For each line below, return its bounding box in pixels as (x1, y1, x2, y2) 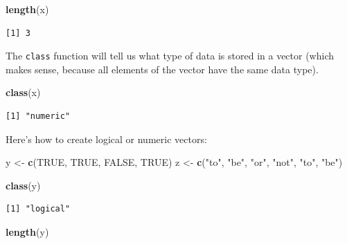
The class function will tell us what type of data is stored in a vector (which (6, 48, 334, 63)
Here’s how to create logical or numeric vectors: (6, 131, 207, 146)
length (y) (6, 225, 49, 238)
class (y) (6, 178, 41, 192)
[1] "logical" (6, 204, 71, 214)
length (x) (6, 2, 49, 16)
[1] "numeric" (6, 111, 71, 122)
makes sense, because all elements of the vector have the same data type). (6, 62, 319, 76)
